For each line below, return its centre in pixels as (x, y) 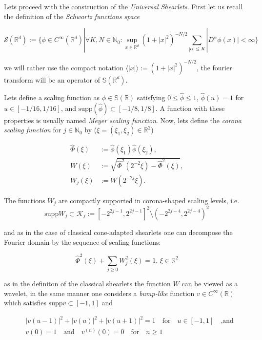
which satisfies (25, 303)
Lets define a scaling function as (52, 97)
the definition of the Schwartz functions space (72, 16)
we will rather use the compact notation (64, 67)
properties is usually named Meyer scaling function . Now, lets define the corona (123, 120)
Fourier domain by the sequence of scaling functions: (82, 242)
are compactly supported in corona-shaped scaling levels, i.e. (149, 200)
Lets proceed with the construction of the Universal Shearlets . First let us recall (123, 6)
